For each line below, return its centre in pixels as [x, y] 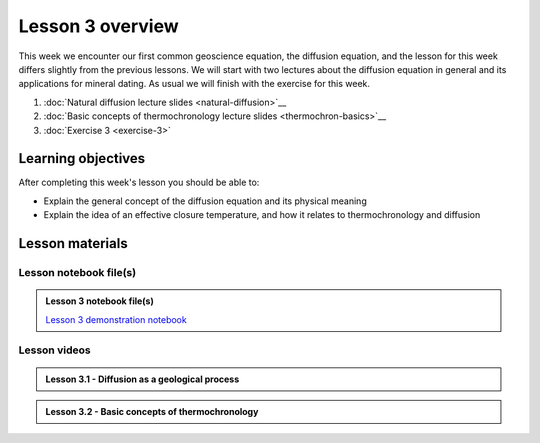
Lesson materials [73, 243]
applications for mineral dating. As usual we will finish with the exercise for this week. [194, 84]
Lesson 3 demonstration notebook [116, 319]
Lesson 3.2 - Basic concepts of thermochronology [152, 411]
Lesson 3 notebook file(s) [99, 301]
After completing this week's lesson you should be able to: [139, 182]
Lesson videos [54, 350]
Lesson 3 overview [98, 26]
